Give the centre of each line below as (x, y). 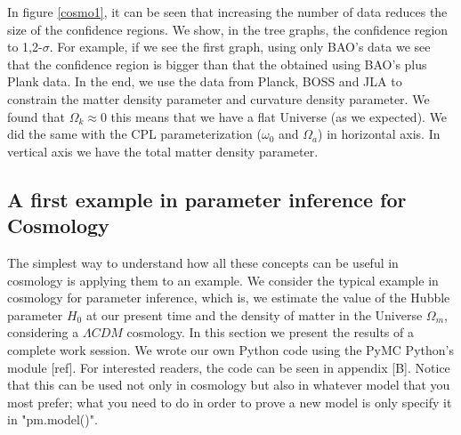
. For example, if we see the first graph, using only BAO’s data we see (240, 47)
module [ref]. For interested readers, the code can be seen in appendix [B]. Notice (229, 367)
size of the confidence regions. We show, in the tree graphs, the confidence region (228, 29)
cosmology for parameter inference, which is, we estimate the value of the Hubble (229, 298)
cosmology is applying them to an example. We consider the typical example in (223, 280)
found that (36, 116)
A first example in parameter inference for (207, 199)
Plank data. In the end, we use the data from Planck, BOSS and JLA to (205, 81)
